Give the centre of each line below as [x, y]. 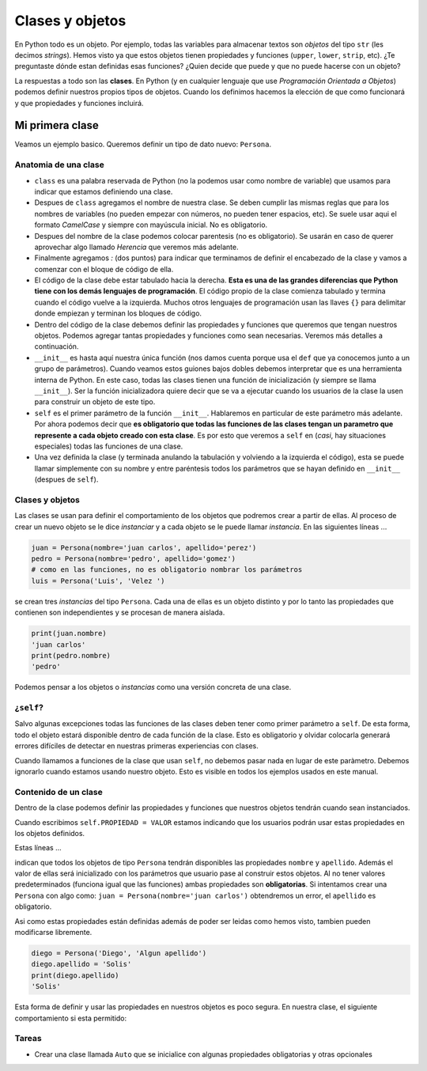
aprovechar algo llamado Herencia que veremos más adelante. [136, 247]
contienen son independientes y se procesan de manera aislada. [120, 612]
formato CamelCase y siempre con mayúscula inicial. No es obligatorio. [151, 225]
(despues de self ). [66, 479]
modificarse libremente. [53, 933]
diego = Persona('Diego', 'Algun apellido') [119, 954]
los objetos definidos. [50, 833]
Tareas [28, 1039]
